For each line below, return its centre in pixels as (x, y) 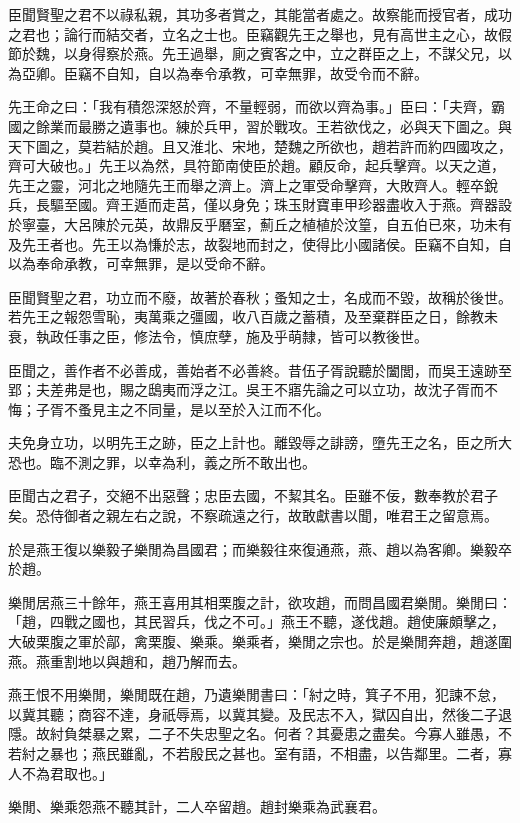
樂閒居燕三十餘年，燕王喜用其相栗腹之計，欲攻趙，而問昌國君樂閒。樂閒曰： (260, 601)
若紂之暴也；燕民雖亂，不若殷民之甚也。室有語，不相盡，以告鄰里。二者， (253, 753)
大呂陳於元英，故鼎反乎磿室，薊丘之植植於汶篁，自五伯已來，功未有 (287, 223)
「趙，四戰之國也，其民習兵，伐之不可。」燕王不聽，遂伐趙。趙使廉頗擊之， (256, 621)
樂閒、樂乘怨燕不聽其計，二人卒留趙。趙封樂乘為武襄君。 (197, 806)
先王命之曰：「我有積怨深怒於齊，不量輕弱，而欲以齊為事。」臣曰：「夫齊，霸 (256, 106)
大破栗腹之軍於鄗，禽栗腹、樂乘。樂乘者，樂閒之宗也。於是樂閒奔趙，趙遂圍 (260, 641)
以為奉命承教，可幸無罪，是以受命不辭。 (141, 263)
